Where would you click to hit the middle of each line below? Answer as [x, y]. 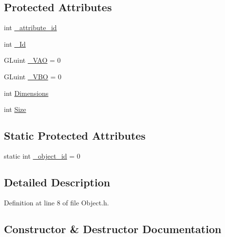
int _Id [15, 44]
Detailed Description [57, 182]
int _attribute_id [30, 27]
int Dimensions [26, 93]
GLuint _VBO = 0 [33, 76]
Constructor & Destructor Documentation [113, 228]
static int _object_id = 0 [42, 155]
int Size [15, 109]
